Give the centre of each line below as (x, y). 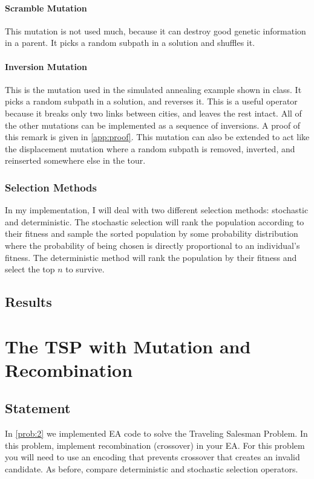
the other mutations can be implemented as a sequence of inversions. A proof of (153, 125)
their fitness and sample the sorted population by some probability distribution (152, 233)
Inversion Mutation (46, 66)
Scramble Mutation (46, 8)
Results (28, 302)
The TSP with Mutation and (128, 346)
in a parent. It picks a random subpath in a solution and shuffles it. (130, 43)
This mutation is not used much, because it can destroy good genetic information (155, 31)
